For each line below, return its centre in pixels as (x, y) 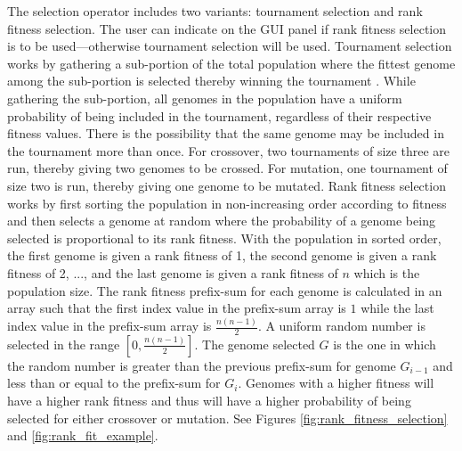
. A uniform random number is (341, 325)
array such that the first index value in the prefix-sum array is (177, 308)
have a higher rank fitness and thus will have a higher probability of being (209, 401)
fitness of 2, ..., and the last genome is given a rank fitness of (173, 272)
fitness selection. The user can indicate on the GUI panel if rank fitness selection (227, 28)
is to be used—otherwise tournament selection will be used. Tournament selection (230, 46)
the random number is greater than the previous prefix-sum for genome (202, 365)
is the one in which (385, 344)
